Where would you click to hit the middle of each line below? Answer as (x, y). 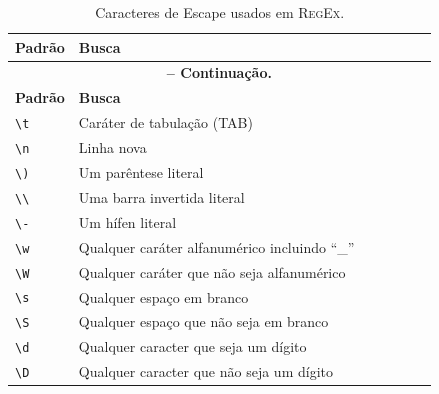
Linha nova (112, 147)
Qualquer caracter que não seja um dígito (205, 371)
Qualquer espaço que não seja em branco (203, 321)
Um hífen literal (127, 221)
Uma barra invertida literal (161, 196)
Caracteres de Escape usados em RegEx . (220, 12)
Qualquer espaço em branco (163, 296)
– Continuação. (219, 72)
